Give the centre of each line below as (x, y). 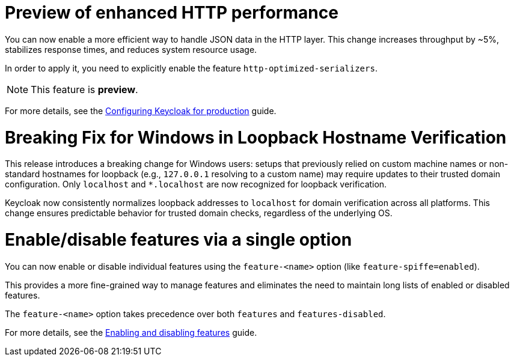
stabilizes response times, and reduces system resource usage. (131, 49)
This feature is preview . (84, 89)
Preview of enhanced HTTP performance (172, 13)
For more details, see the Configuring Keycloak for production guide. (141, 111)
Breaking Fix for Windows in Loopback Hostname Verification (256, 137)
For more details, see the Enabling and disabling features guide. (131, 332)
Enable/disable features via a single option (179, 240)
